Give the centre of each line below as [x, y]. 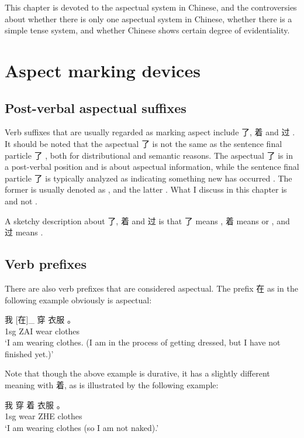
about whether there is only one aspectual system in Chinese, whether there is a [148, 18]
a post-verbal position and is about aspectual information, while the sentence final [152, 167]
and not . [21, 201]
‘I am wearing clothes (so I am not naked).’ [82, 427]
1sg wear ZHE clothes [44, 416]
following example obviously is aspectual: [78, 300]
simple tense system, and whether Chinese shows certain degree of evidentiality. [147, 30]
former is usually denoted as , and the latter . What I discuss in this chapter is [146, 189]
